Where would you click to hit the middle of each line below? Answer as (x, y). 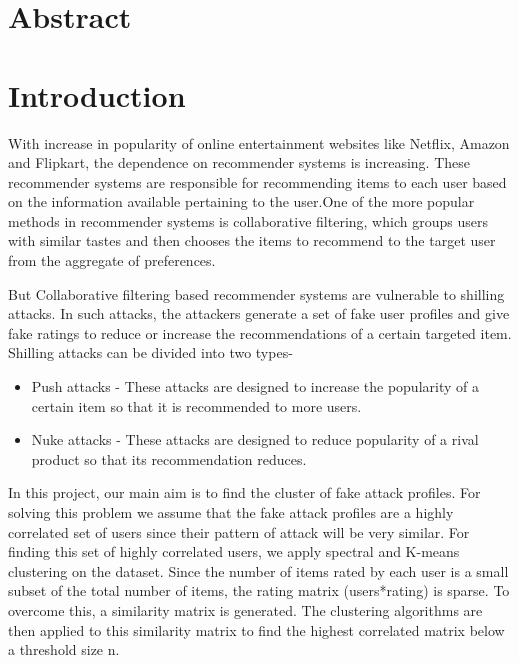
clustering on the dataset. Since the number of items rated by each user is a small (258, 570)
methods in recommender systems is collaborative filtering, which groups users (248, 220)
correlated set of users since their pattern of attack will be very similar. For (239, 531)
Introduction (97, 94)
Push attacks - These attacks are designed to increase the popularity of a (255, 386)
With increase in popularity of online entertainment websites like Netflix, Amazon (259, 142)
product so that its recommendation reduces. (169, 458)
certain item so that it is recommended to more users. (196, 405)
